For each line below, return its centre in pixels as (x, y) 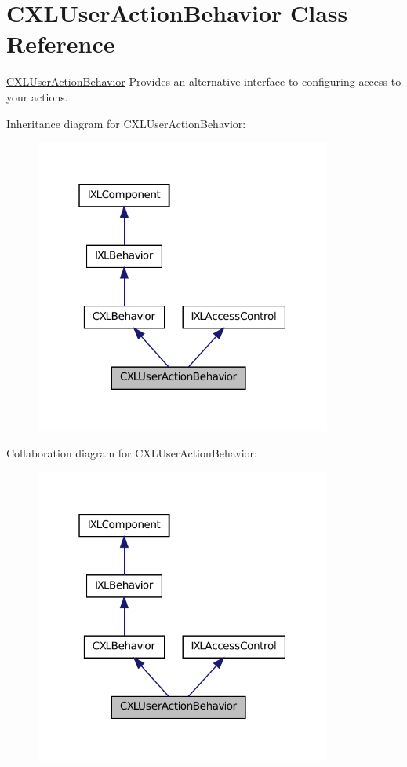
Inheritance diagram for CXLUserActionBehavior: (126, 123)
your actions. (37, 96)
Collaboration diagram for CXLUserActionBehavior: (132, 453)
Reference (61, 44)
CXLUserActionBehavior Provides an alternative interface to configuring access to (204, 81)
